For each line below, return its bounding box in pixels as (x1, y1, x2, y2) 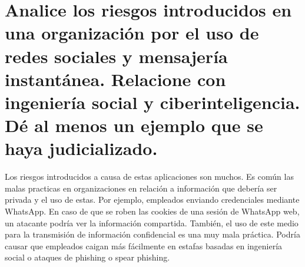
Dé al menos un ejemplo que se (5, 113, 263, 137)
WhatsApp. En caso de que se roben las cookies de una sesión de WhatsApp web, (5, 205, 300, 217)
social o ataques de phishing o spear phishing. (5, 251, 170, 263)
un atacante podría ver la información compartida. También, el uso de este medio (5, 216, 299, 229)
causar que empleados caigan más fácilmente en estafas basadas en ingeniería (5, 239, 283, 252)
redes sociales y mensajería (5, 44, 228, 68)
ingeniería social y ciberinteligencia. (5, 90, 300, 114)
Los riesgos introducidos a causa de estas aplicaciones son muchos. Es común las (5, 170, 294, 183)
